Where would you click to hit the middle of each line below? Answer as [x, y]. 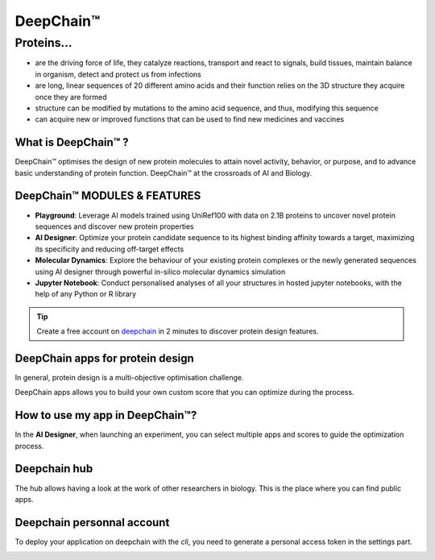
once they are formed [71, 97]
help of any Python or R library [86, 294]
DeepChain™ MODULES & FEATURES [108, 196]
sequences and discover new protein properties [114, 226]
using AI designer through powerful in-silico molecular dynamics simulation [160, 272]
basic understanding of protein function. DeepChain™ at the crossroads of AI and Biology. [164, 172]
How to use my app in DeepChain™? [106, 415]
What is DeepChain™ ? [72, 142]
